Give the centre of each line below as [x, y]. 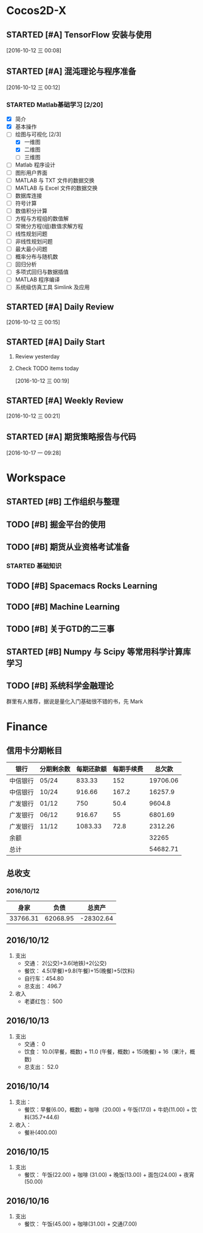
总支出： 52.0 [41, 1067]
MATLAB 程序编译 [37, 280]
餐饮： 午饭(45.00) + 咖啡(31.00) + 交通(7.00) [81, 1224]
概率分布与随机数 [36, 257]
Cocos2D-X [36, 11]
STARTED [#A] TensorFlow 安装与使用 [79, 34]
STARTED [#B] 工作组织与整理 [63, 502]
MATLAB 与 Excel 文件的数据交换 [56, 188]
